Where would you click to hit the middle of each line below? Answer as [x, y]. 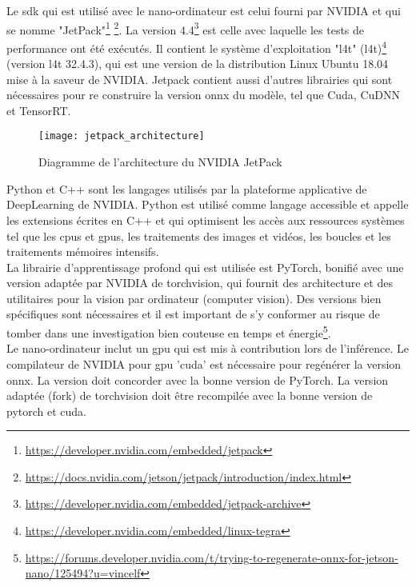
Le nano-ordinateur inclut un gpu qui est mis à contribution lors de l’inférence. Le [208, 348]
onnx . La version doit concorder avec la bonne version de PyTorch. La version [198, 379]
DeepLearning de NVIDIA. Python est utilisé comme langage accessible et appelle [208, 204]
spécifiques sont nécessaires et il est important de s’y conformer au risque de [193, 314]
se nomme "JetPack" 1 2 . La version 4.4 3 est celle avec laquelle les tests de [186, 28]
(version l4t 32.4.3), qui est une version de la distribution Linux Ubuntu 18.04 [198, 64]
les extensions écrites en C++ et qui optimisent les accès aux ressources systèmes [206, 220]
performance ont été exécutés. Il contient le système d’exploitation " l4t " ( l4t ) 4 [197, 46]
